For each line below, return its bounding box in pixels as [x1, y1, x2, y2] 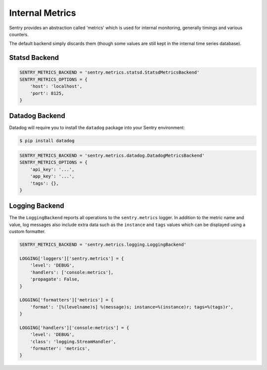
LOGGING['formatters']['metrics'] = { [19, 297, 114, 303]
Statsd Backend [9, 53, 59, 62]
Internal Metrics [9, 7, 76, 18]
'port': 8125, [30, 91, 64, 96]
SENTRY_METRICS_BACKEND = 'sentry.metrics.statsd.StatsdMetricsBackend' [19, 70, 200, 75]
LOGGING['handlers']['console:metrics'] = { [19, 324, 130, 330]
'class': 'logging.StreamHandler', [30, 339, 116, 344]
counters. [9, 31, 29, 37]
